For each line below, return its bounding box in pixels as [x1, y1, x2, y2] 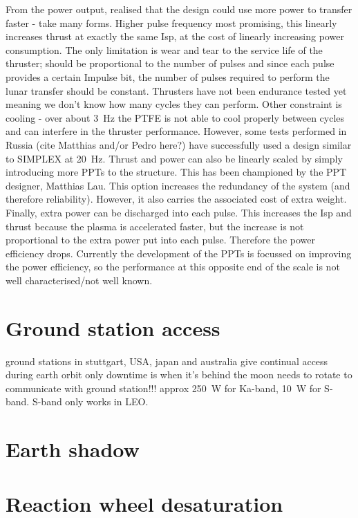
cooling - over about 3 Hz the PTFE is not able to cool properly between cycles [6, 110, 345, 124]
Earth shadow [6, 435, 140, 463]
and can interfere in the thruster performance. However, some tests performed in [6, 124, 347, 138]
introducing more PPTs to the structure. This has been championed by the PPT [6, 165, 347, 179]
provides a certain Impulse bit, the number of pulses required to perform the [6, 69, 330, 84]
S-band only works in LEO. [32, 394, 149, 409]
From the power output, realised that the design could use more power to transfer [6, 2, 352, 16]
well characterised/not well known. [6, 272, 153, 287]
